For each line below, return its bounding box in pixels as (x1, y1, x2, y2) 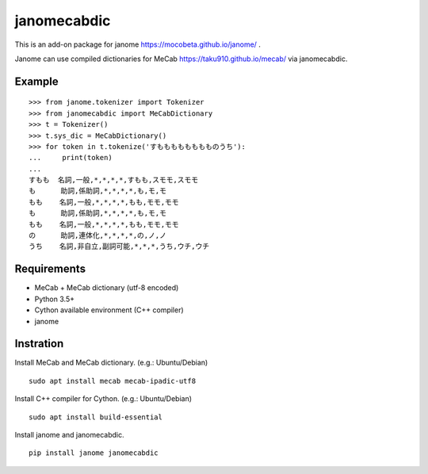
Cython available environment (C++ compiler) (34, 305, 184, 315)
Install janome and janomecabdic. (14, 430, 124, 439)
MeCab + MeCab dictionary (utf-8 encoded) (34, 283, 179, 292)
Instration (14, 337, 64, 350)
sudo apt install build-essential (29, 412, 162, 422)
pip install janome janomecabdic (29, 449, 159, 457)
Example (14, 75, 59, 88)
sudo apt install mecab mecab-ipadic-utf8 (29, 377, 197, 385)
